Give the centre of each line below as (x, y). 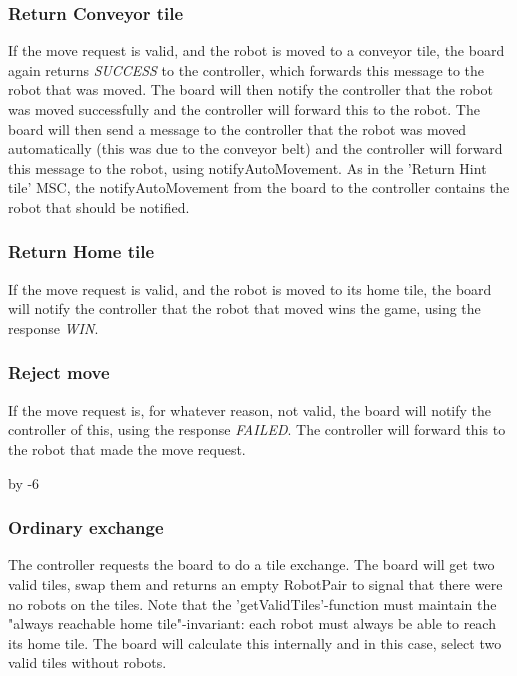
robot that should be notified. (99, 206)
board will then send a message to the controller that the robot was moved (237, 128)
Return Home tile (81, 251)
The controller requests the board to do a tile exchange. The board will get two (251, 564)
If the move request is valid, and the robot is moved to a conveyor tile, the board (256, 50)
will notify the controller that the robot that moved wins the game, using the (244, 308)
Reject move (59, 372)
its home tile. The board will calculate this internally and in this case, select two (255, 642)
